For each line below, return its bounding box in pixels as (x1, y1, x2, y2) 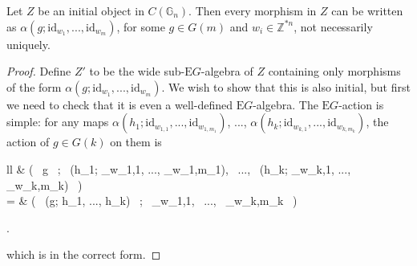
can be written (331, 2, 403, 18)
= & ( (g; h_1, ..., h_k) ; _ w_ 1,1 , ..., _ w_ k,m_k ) (6, 192, 298, 209)
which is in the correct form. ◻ (6, 246, 161, 263)
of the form (6, 78, 62, 95)
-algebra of (200, 63, 253, 80)
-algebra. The (253, 96, 318, 113)
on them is (110, 133, 162, 150)
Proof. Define (6, 63, 71, 80)
